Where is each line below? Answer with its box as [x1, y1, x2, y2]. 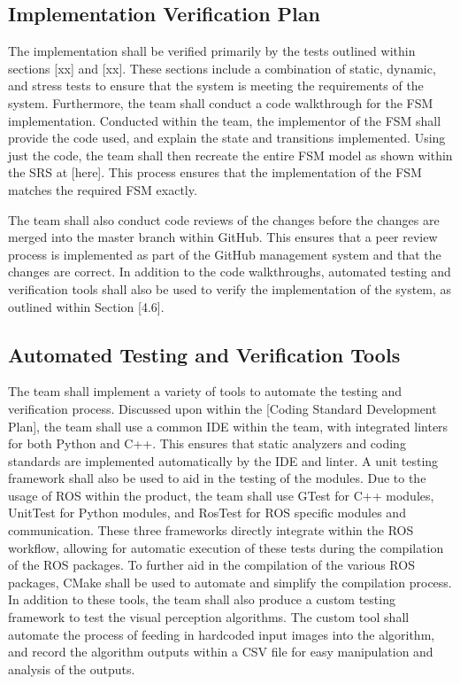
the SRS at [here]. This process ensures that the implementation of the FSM [8, 163, 422, 182]
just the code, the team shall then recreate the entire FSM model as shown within [8, 145, 453, 164]
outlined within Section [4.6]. [8, 297, 165, 315]
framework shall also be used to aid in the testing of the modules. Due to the [8, 469, 426, 487]
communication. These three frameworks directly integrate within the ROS [8, 521, 414, 540]
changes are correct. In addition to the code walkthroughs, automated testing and [8, 262, 451, 281]
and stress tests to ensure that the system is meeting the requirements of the [8, 76, 424, 95]
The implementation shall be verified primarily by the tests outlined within [8, 42, 416, 60]
